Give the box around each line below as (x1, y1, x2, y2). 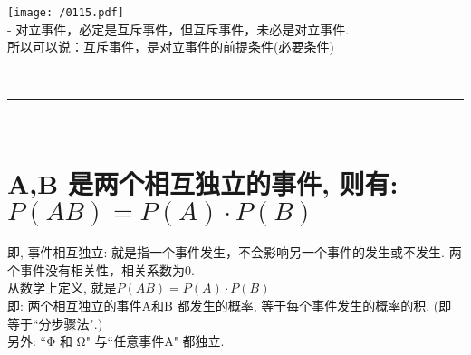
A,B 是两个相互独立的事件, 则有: (7, 165, 399, 202)
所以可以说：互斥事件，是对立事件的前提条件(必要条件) (7, 37, 334, 56)
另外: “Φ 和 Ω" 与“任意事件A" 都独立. (7, 331, 225, 350)
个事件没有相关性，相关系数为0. (7, 260, 195, 279)
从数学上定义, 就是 (7, 278, 117, 297)
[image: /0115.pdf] (7, 6, 124, 19)
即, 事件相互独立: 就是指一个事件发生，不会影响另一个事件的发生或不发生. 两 (7, 243, 462, 262)
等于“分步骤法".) (7, 313, 103, 332)
